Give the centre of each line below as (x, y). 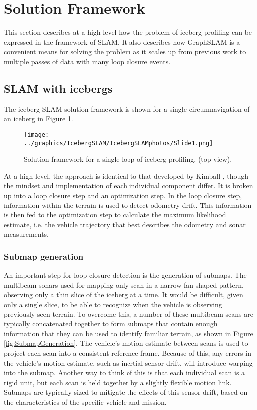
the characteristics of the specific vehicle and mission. (85, 401)
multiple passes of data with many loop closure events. (87, 61)
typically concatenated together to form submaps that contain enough (111, 324)
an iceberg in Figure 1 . (39, 119)
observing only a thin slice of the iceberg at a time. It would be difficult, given (124, 294)
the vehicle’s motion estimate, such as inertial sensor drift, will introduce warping (128, 362)
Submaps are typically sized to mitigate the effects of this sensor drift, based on (126, 392)
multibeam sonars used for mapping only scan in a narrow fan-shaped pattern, (124, 284)
